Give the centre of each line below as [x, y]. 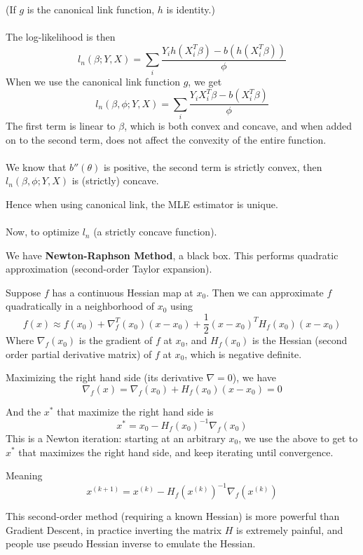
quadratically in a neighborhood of [80, 306]
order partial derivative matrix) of [79, 354]
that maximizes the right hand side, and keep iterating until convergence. [176, 452]
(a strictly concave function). [155, 232]
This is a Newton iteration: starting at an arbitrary [116, 438]
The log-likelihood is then [61, 37]
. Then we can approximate [265, 292]
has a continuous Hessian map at [123, 292]
